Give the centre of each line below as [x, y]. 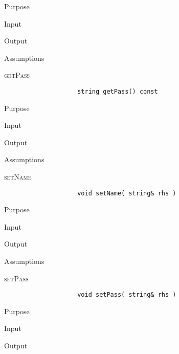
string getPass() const [118, 91]
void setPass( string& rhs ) [127, 295]
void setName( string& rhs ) [127, 193]
